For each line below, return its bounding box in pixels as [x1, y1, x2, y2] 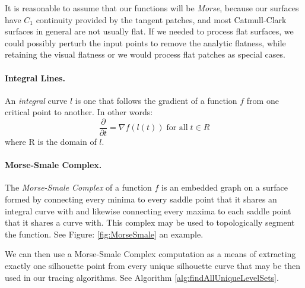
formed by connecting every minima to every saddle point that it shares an [5, 193, 277, 205]
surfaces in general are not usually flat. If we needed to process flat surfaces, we [5, 25, 294, 37]
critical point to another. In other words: [5, 106, 153, 118]
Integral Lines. [5, 71, 65, 84]
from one [246, 94, 279, 106]
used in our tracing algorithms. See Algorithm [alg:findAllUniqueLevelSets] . [5, 271, 279, 283]
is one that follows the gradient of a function [75, 94, 237, 106]
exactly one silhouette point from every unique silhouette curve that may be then [5, 259, 301, 271]
